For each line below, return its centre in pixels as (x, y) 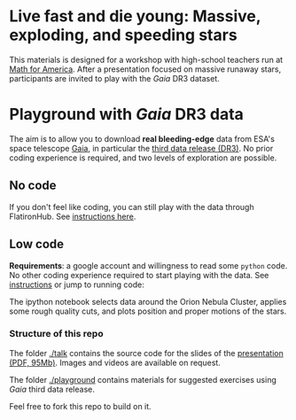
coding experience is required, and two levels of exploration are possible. (143, 158)
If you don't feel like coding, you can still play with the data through (132, 206)
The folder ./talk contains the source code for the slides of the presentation (146, 353)
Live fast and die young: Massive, (135, 16)
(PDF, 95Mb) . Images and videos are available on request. (115, 362)
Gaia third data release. (52, 389)
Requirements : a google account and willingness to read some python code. (148, 265)
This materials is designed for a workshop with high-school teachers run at (146, 59)
